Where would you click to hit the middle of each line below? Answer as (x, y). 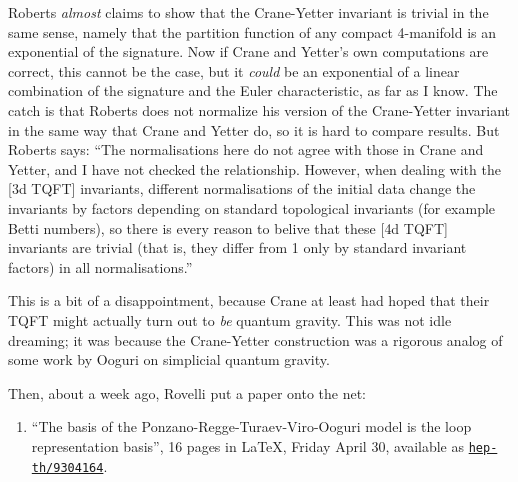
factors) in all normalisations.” (100, 266)
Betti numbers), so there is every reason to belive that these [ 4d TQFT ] (228, 227)
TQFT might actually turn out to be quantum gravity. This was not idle (230, 319)
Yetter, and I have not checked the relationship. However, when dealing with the (254, 168)
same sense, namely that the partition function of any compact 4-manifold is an (252, 31)
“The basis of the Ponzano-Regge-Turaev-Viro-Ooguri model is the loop (251, 426)
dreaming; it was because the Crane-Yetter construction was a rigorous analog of (255, 339)
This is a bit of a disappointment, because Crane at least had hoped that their (249, 300)
